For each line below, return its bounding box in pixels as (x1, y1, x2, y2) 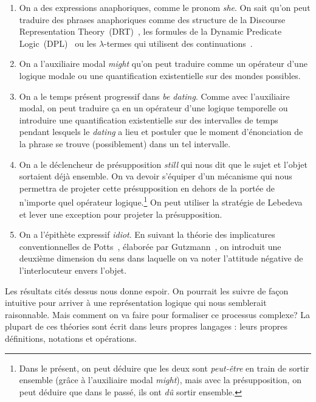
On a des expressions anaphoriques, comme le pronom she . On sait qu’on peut (19, 1, 311, 13)
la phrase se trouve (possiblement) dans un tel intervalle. (19, 137, 231, 150)
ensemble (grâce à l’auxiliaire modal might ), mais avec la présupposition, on (19, 373, 301, 386)
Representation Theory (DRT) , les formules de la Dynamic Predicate (19, 25, 282, 38)
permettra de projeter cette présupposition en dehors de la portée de (19, 181, 275, 194)
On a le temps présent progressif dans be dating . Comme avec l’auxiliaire (19, 89, 290, 102)
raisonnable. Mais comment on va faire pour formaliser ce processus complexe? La (5, 308, 311, 321)
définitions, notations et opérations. (5, 331, 137, 344)
